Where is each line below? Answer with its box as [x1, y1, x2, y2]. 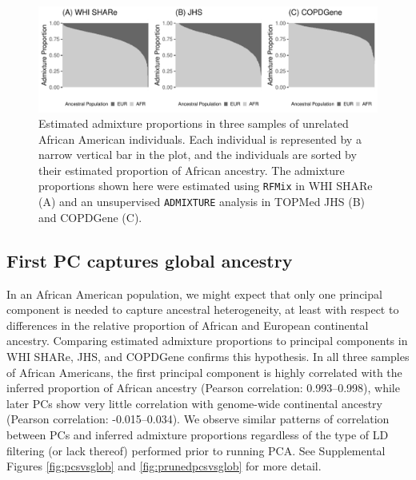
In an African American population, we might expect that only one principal [6, 285, 382, 302]
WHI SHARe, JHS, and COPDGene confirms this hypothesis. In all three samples [6, 347, 410, 364]
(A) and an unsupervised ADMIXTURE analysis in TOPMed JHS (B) [38, 193, 366, 210]
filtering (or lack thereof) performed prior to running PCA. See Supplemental [6, 442, 386, 458]
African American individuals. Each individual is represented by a [38, 130, 362, 147]
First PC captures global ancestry [6, 248, 293, 272]
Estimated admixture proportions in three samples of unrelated [38, 115, 349, 132]
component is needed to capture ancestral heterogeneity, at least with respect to [6, 301, 399, 318]
